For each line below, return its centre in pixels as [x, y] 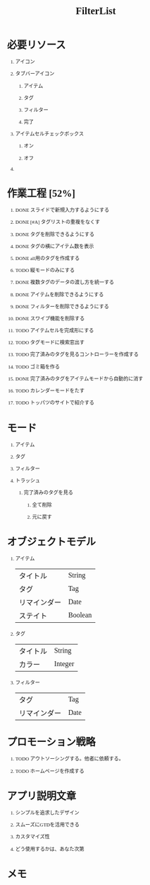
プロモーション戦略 [51, 742]
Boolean [80, 615]
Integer [64, 664]
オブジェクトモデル [51, 542]
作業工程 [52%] [41, 194]
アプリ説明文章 [42, 796]
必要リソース [36, 45]
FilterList [96, 11]
